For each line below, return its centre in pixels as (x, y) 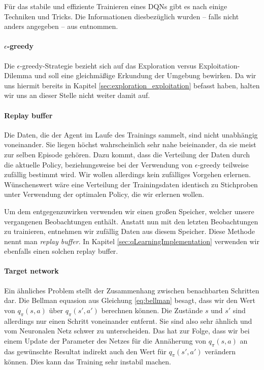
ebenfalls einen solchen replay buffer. (61, 251)
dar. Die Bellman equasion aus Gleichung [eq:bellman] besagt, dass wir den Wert (130, 300)
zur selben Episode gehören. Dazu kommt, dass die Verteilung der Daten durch (127, 154)
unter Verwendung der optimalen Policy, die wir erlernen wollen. (104, 194)
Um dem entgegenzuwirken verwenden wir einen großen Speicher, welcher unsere (129, 211)
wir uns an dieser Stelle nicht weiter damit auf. (77, 95)
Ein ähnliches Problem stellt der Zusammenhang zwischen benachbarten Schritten (132, 290)
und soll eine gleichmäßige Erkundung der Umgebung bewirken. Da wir (145, 75)
